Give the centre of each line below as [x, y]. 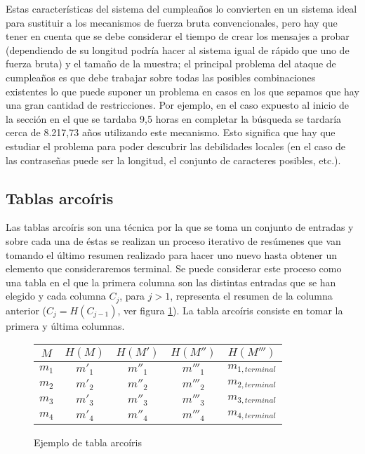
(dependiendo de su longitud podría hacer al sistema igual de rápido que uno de [178, 49]
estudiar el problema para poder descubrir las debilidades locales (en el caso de [176, 146]
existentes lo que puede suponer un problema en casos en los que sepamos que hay [182, 91]
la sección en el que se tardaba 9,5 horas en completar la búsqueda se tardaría [174, 118]
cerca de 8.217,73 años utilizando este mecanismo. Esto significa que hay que [171, 132]
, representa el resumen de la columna [251, 296]
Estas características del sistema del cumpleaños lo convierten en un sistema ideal [181, 8]
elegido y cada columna [56, 296]
